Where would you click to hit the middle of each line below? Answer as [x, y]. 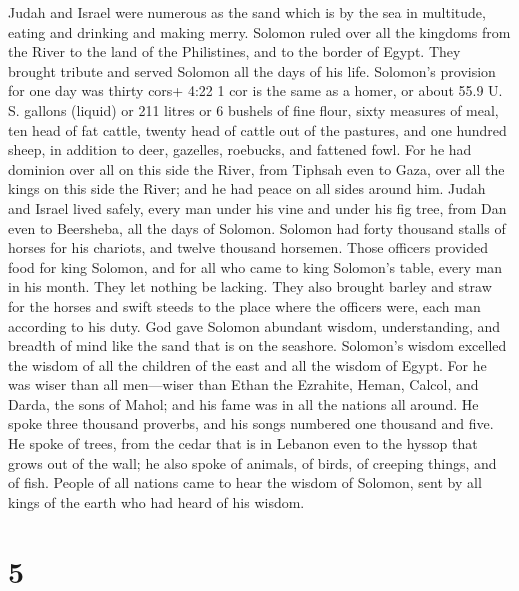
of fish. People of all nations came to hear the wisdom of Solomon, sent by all [245, 482]
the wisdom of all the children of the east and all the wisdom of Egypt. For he [247, 364]
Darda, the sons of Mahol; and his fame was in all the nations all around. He [243, 403]
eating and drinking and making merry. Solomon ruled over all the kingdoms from [259, 31]
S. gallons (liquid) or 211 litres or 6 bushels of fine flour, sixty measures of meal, [253, 109]
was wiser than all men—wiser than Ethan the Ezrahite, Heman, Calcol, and [243, 384]
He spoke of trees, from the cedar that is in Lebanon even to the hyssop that [243, 443]
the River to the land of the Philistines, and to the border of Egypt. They [234, 51]
